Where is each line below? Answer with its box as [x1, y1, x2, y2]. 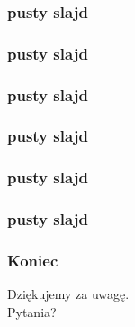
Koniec [7, 248, 58, 271]
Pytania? [7, 302, 57, 321]
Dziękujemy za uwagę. [7, 285, 130, 304]
